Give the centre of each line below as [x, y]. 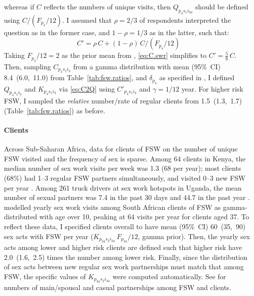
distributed [21, 217]
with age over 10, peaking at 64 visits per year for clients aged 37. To [144, 217]
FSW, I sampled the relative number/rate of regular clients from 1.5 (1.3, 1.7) [123, 101]
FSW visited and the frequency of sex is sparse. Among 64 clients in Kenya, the [125, 158]
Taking [15, 55]
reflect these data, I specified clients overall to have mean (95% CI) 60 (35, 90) [125, 226]
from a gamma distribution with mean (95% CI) [147, 66]
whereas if [19, 6]
